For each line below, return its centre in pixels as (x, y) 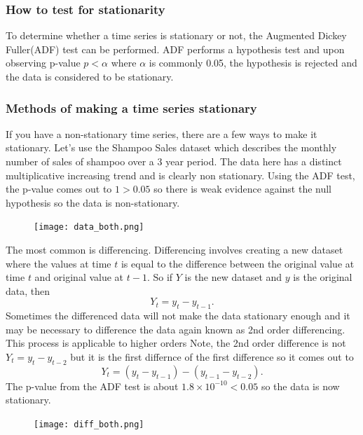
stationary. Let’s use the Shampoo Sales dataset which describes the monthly (171, 147)
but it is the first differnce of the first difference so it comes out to (212, 356)
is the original (323, 277)
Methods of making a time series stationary (131, 108)
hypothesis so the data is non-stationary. (93, 202)
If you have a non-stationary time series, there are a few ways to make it (162, 133)
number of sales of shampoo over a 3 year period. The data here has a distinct (174, 161)
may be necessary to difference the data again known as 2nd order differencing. (176, 329)
